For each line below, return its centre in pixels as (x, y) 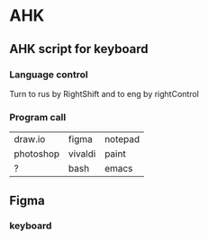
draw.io (30, 139)
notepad (122, 139)
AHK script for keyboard (79, 49)
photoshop (37, 154)
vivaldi (82, 154)
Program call (38, 117)
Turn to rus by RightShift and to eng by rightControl (104, 93)
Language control (49, 75)
